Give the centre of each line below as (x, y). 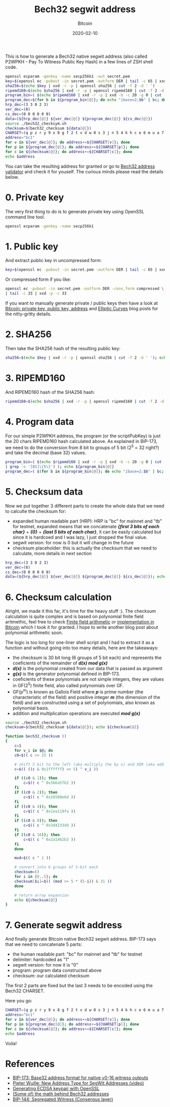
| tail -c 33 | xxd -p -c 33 (36, 293)
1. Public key (32, 246)
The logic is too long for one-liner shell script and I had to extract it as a (80, 643)
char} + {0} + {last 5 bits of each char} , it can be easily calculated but (87, 532)
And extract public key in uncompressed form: (54, 261)
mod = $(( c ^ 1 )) (33, 858)
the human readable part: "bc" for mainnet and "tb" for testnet (77, 954)
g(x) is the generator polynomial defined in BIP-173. (66, 674)
